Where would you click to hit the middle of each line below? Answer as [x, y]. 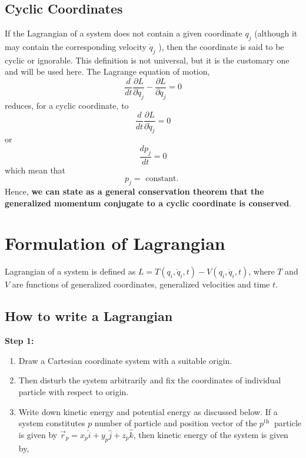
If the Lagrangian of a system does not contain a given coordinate [124, 33]
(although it [276, 33]
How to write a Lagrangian [89, 316]
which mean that [35, 170]
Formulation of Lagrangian [115, 243]
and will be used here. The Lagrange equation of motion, [107, 71]
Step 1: [19, 341]
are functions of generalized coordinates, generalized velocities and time [141, 284]
